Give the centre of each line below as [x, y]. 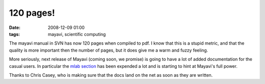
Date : [15, 28]
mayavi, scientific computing [77, 34]
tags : [14, 34]
